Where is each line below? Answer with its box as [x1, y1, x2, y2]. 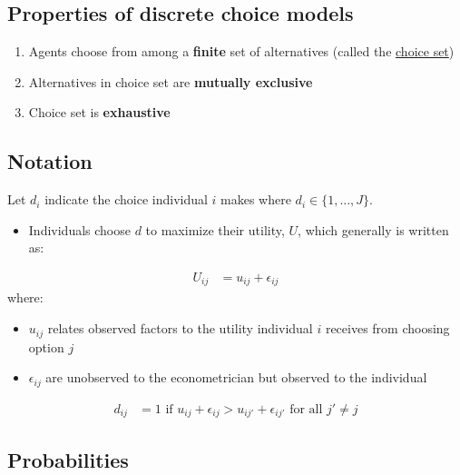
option [28, 337, 64, 356]
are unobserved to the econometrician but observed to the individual [45, 368, 427, 387]
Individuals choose [28, 220, 131, 239]
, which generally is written [298, 220, 449, 239]
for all [289, 402, 323, 416]
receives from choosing [325, 319, 450, 338]
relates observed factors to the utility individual [47, 319, 313, 338]
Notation [7, 147, 93, 175]
